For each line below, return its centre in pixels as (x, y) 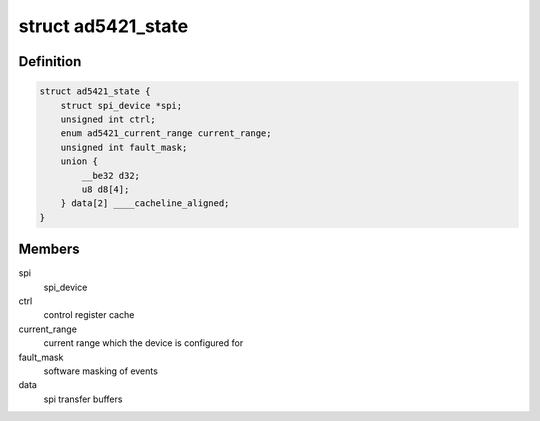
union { (79, 161)
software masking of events (101, 371)
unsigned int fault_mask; (124, 147)
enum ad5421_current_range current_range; (166, 133)
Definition (50, 61)
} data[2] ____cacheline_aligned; (145, 203)
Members (49, 249)
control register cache (89, 315)
